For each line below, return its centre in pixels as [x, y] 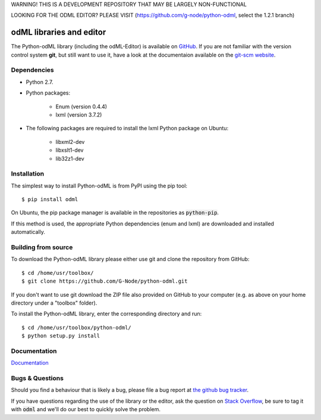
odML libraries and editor [59, 32]
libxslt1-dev [70, 150]
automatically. [28, 232]
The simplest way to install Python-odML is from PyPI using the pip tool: [99, 186]
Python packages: [48, 93]
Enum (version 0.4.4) [81, 106]
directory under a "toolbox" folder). [54, 303]
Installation [28, 174]
